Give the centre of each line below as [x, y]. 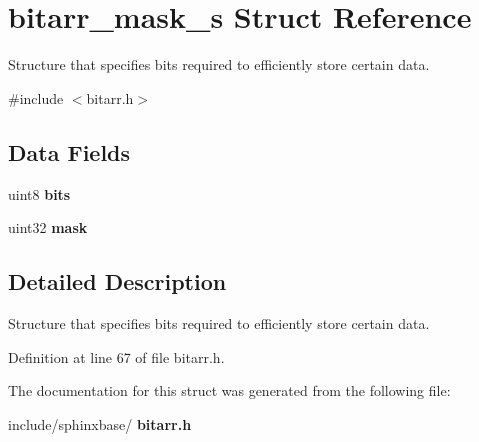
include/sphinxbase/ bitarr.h [100, 423]
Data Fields [69, 151]
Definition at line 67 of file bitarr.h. [116, 356]
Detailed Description [117, 281]
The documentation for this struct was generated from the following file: [229, 390]
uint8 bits [39, 193]
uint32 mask [48, 227]
